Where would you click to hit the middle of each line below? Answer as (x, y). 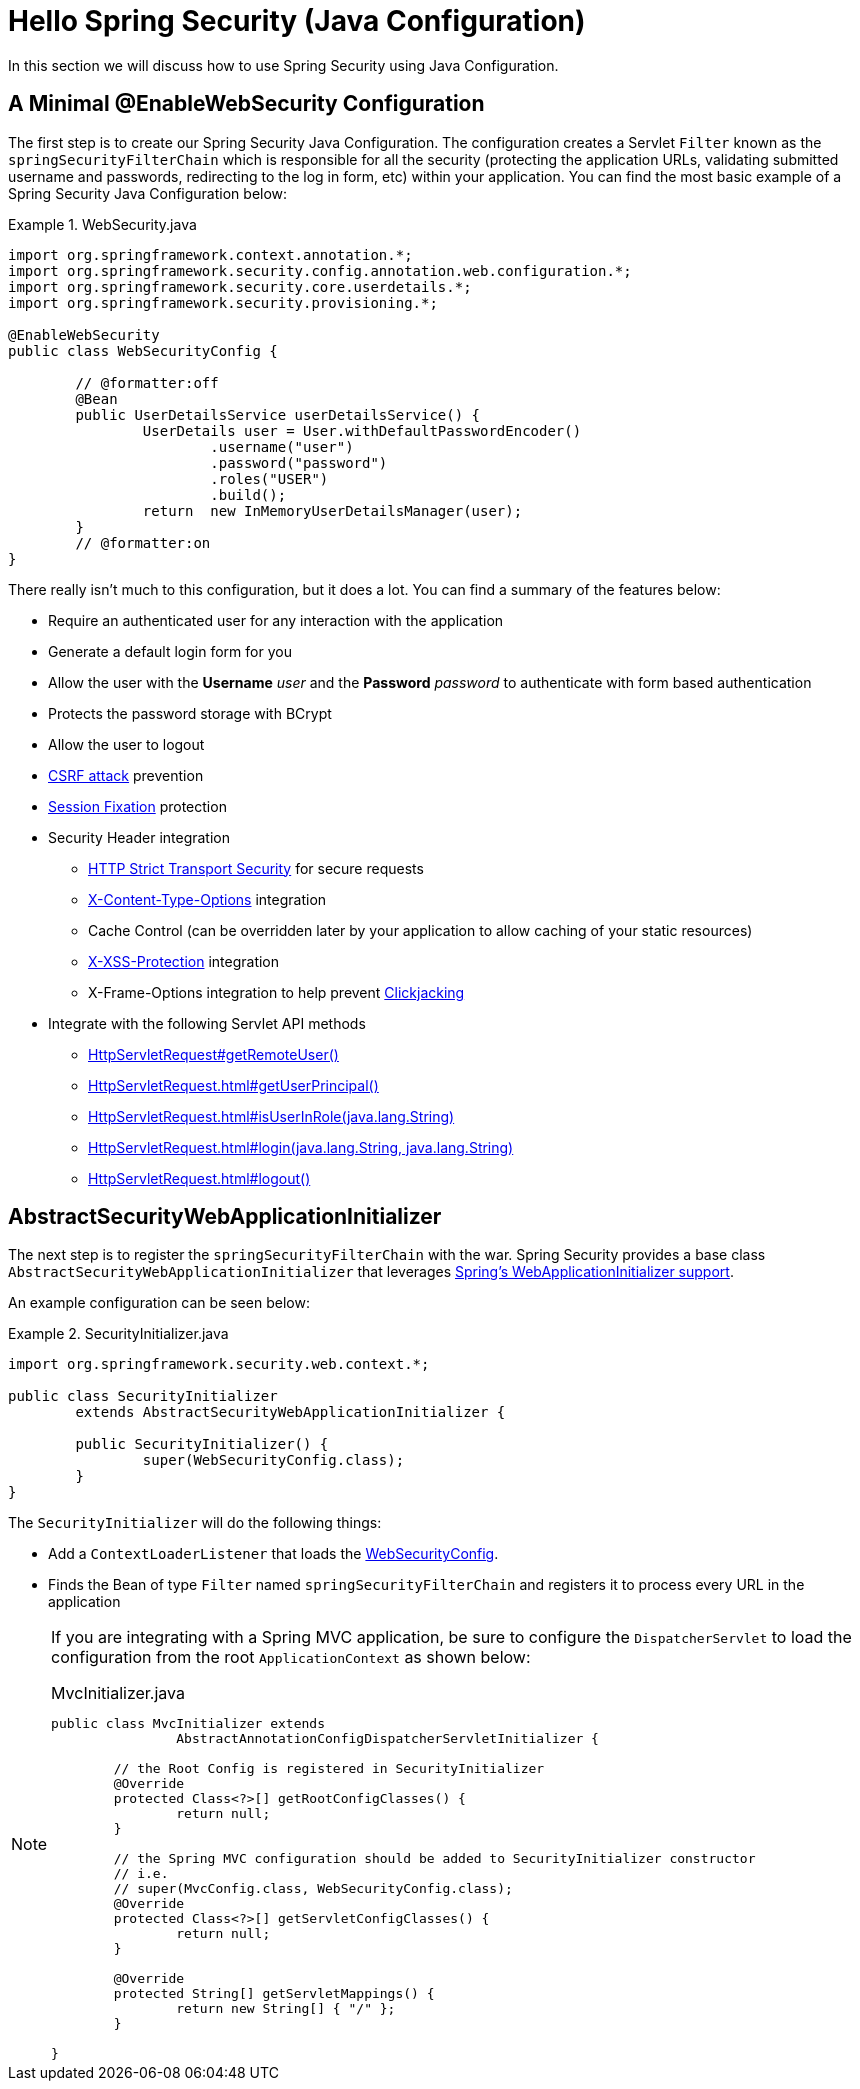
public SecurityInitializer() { (202, 1444)
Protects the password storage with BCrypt (190, 713)
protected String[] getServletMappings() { (274, 1994)
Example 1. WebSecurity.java (102, 224)
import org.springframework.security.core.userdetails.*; (240, 286)
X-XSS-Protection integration (184, 961)
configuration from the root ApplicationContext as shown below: (291, 1657)
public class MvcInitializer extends (188, 1724)
